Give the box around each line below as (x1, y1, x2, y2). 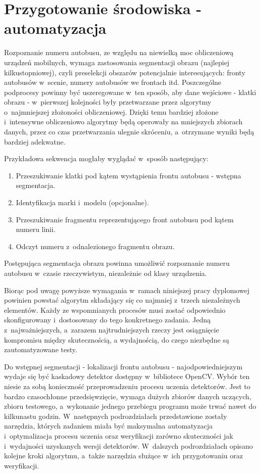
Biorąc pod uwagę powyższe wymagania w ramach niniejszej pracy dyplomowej (4, 285, 249, 295)
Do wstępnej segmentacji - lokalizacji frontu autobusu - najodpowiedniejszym (4, 361, 243, 371)
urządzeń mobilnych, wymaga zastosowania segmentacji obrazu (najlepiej (4, 57, 230, 67)
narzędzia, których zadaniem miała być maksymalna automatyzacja (4, 420, 213, 431)
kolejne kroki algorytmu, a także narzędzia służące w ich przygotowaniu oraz (4, 450, 243, 461)
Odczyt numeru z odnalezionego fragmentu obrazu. (16, 241, 175, 251)
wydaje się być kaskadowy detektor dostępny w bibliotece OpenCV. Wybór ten (4, 371, 250, 382)
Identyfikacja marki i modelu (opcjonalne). (16, 197, 149, 208)
